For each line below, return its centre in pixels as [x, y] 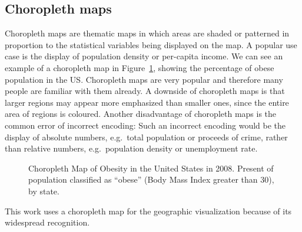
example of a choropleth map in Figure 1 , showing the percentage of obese [140, 67]
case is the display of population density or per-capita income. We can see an [144, 56]
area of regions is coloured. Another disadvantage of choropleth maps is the [141, 114]
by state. [44, 191]
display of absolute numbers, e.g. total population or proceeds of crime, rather [146, 137]
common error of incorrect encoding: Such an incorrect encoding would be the [145, 125]
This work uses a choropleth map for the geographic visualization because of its [148, 211]
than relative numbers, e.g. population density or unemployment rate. [131, 148]
